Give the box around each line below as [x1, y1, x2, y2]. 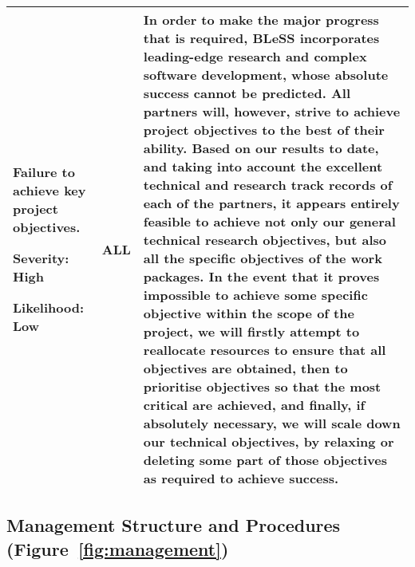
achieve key [13, 181, 86, 199]
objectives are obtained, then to [143, 359, 348, 377]
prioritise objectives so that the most [143, 377, 381, 396]
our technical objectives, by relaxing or [143, 432, 394, 451]
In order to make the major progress [143, 10, 379, 29]
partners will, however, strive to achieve [143, 102, 401, 120]
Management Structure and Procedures [6, 513, 341, 537]
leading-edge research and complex [143, 47, 367, 65]
